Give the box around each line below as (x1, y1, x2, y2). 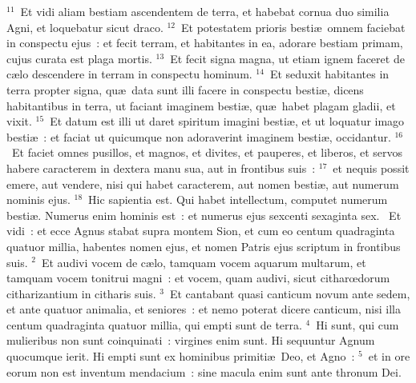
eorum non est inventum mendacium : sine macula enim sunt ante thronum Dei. (6, 363, 402, 380)
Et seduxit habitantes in (269, 66, 390, 82)
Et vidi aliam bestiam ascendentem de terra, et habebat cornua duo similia (20, 3, 390, 19)
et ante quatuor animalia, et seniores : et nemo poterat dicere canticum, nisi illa (6, 301, 401, 317)
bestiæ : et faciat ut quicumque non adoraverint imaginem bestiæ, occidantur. (6, 128, 391, 145)
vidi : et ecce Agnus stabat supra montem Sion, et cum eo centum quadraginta (6, 222, 395, 239)
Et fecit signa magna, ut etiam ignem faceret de (170, 50, 405, 66)
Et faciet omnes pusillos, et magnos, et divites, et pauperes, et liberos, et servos (11, 144, 403, 161)
